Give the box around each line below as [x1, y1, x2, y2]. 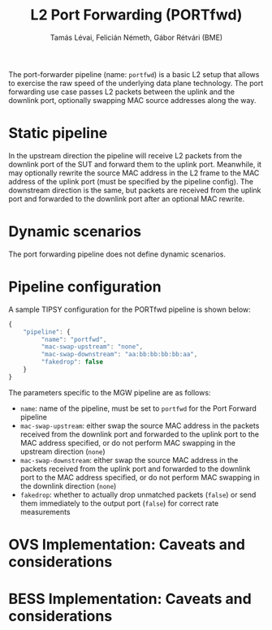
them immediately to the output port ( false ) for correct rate [19, 498, 219, 508]
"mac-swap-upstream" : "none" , [41, 343, 144, 351]
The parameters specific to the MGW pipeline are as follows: [8, 387, 211, 397]
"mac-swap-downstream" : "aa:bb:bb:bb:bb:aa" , [41, 351, 198, 359]
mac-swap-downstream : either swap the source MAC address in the [19, 455, 239, 464]
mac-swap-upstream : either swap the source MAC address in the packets [19, 421, 260, 430]
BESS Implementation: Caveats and [8, 590, 252, 608]
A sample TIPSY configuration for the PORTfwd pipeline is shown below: [8, 304, 252, 314]
